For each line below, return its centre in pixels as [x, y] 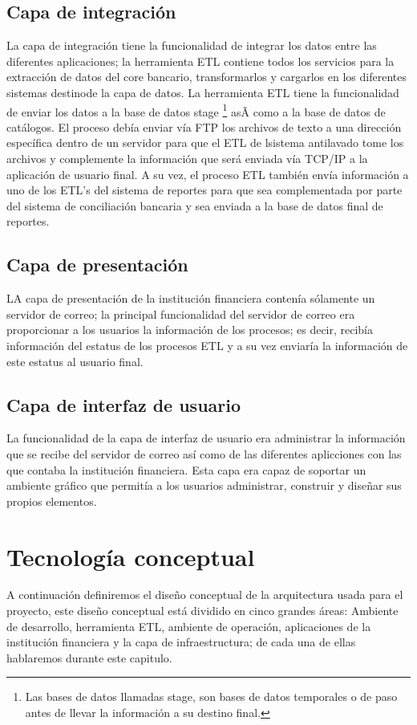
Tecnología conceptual [131, 556]
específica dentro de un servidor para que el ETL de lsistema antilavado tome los [205, 143]
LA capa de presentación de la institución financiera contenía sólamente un [191, 298]
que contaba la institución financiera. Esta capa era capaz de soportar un [186, 469]
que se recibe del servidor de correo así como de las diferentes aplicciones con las [204, 453]
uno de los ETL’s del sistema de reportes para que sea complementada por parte [204, 190]
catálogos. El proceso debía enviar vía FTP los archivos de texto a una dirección [204, 126]
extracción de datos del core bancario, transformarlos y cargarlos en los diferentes [206, 77]
